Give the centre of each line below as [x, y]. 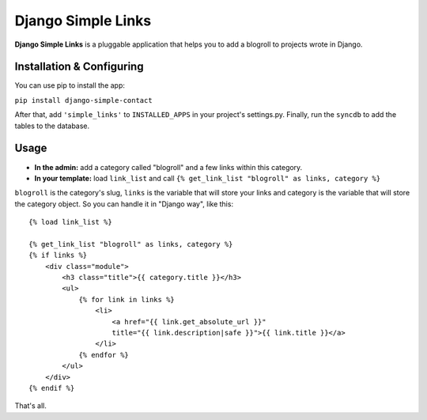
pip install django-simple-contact [84, 100]
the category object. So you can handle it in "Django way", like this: [124, 204]
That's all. [30, 406]
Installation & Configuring [79, 67]
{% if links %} [58, 255]
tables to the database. [52, 126]
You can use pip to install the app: [70, 85]
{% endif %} [52, 388]
